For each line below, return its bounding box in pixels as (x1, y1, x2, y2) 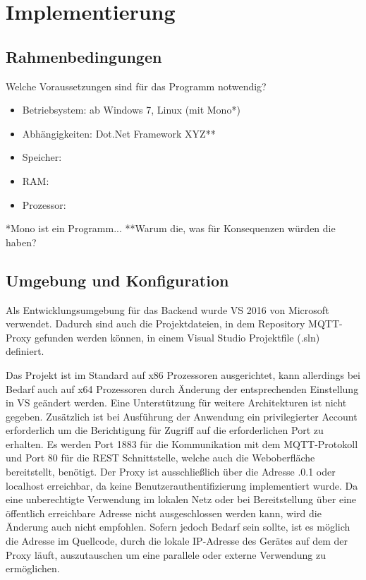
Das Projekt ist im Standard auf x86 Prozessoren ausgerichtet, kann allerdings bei (6, 367, 360, 382)
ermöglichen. (6, 561, 60, 576)
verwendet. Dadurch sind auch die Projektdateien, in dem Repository (6, 316, 305, 331)
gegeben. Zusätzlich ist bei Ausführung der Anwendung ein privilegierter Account (6, 409, 358, 423)
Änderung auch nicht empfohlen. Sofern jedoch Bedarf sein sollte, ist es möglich (6, 519, 350, 534)
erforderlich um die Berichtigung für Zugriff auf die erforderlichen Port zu (6, 423, 324, 437)
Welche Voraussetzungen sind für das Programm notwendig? (6, 78, 267, 93)
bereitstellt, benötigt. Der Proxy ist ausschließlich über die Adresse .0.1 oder (6, 464, 336, 479)
